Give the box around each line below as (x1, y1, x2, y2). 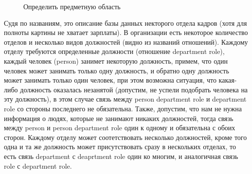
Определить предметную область (23, 1, 121, 11)
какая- (218, 75, 237, 85)
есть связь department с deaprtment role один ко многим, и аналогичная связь (4, 151, 238, 161)
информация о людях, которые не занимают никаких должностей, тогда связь (4, 113, 234, 123)
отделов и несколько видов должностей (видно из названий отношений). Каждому (4, 36, 248, 47)
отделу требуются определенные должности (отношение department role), (4, 46, 225, 56)
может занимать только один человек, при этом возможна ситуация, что (4, 75, 216, 85)
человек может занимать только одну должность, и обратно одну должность (4, 65, 229, 75)
